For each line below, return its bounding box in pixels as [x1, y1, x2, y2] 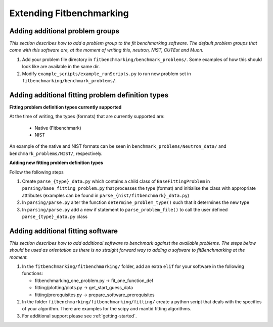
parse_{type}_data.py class [22, 213, 88, 220]
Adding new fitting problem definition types [9, 159, 104, 166]
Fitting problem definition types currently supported [9, 104, 122, 110]
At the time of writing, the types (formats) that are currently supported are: [9, 114, 165, 120]
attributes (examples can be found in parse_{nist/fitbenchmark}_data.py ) [22, 192, 190, 198]
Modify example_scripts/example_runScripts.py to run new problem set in [22, 71, 191, 77]
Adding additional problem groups [9, 27, 120, 35]
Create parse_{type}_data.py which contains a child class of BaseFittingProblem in [22, 178, 210, 184]
